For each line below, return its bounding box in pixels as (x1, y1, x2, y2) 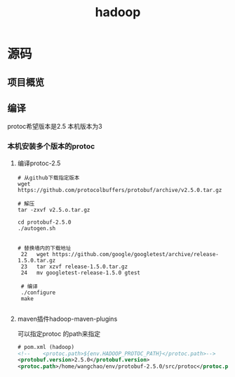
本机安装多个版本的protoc (7, 141, 95, 151)
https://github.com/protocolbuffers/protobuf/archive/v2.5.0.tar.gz (17, 186, 222, 193)
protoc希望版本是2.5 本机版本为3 (7, 122, 103, 131)
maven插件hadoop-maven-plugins (17, 314, 118, 323)
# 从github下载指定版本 (17, 174, 80, 181)
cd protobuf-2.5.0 (17, 219, 72, 226)
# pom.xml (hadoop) (17, 343, 75, 350)
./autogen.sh (17, 224, 56, 232)
